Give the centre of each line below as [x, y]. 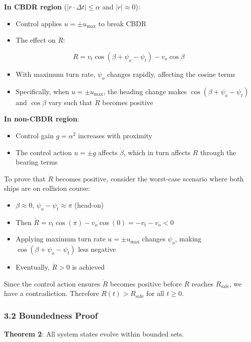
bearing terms [37, 162]
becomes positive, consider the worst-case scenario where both [150, 178]
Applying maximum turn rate [61, 239]
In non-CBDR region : [42, 119]
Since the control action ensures [52, 283]
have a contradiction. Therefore [51, 293]
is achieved [88, 267]
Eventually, [33, 267]
